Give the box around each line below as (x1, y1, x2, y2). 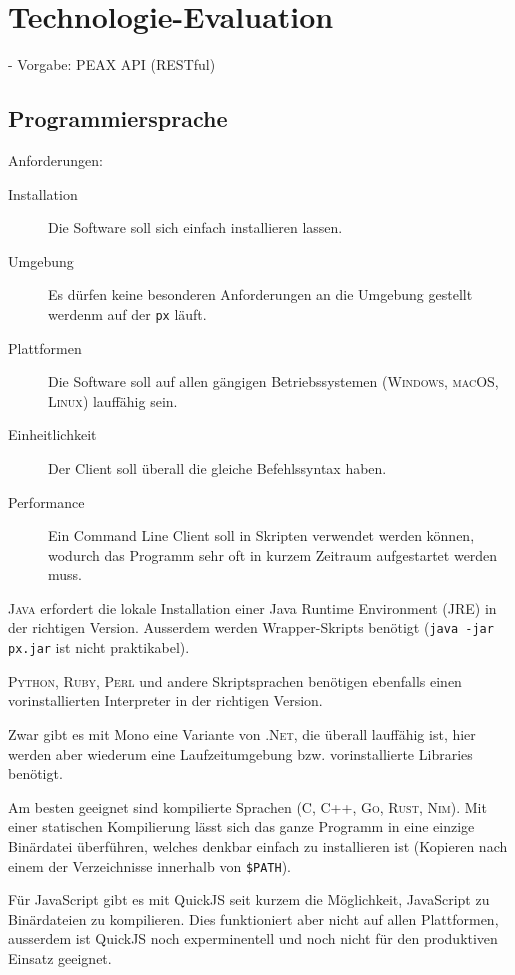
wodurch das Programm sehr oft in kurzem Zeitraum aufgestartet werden (48, 544, 498, 565)
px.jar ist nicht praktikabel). (8, 637, 190, 658)
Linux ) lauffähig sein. (48, 390, 178, 411)
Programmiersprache (8, 103, 228, 134)
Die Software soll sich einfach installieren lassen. (48, 217, 343, 238)
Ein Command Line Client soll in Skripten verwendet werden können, (48, 525, 475, 546)
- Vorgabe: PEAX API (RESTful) (8, 54, 216, 75)
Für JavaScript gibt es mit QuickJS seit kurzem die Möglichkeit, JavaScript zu (8, 889, 490, 910)
